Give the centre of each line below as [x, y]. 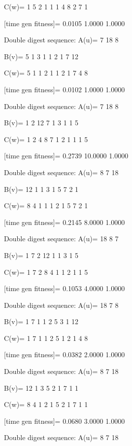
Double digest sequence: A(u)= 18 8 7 [61, 239]
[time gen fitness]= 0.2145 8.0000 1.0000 [65, 222]
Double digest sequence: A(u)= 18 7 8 [61, 305]
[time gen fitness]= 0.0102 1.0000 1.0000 [65, 89]
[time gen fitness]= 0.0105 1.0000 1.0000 [65, 23]
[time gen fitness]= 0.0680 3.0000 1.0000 [65, 421]
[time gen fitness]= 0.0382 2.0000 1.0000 [65, 354]
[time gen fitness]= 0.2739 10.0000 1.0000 [66, 156]
